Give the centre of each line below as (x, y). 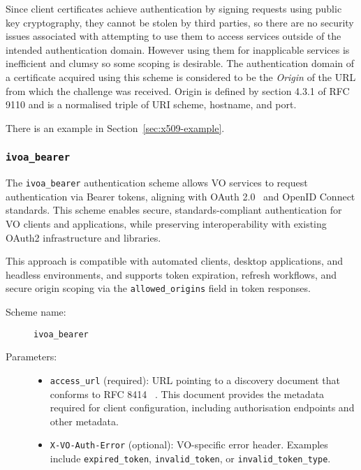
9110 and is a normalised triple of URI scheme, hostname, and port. (151, 104)
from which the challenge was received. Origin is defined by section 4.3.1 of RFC (178, 90)
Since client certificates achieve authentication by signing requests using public (174, 8)
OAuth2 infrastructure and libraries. (83, 237)
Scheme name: (36, 311)
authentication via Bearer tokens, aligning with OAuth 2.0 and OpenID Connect (180, 196)
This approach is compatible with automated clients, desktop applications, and (175, 261)
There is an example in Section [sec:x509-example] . (115, 127)
